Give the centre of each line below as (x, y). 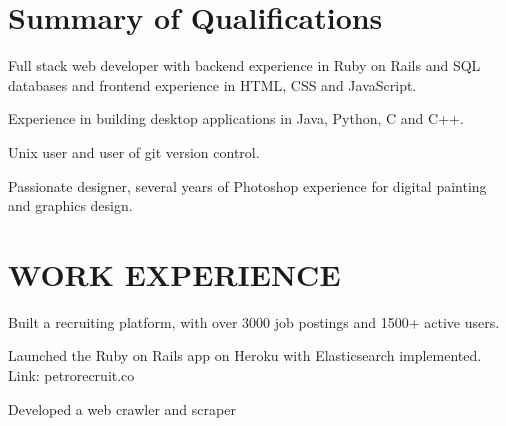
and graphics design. (70, 205)
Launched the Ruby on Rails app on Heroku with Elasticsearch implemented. (245, 355)
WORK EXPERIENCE (174, 273)
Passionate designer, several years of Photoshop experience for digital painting (247, 185)
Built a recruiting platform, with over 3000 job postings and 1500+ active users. (254, 321)
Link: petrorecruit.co (71, 375)
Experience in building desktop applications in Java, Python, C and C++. (236, 118)
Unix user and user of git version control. (134, 151)
